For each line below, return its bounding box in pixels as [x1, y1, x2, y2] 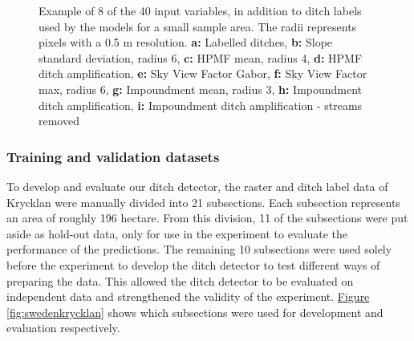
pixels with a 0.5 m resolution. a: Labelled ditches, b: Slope [39, 34, 333, 51]
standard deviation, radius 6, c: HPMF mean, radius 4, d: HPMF [39, 49, 363, 66]
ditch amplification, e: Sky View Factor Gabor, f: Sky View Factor [39, 65, 367, 82]
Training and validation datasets [6, 146, 220, 166]
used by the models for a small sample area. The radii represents [39, 18, 357, 35]
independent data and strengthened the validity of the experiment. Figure [6, 288, 370, 305]
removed [39, 112, 79, 129]
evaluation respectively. [6, 319, 120, 336]
